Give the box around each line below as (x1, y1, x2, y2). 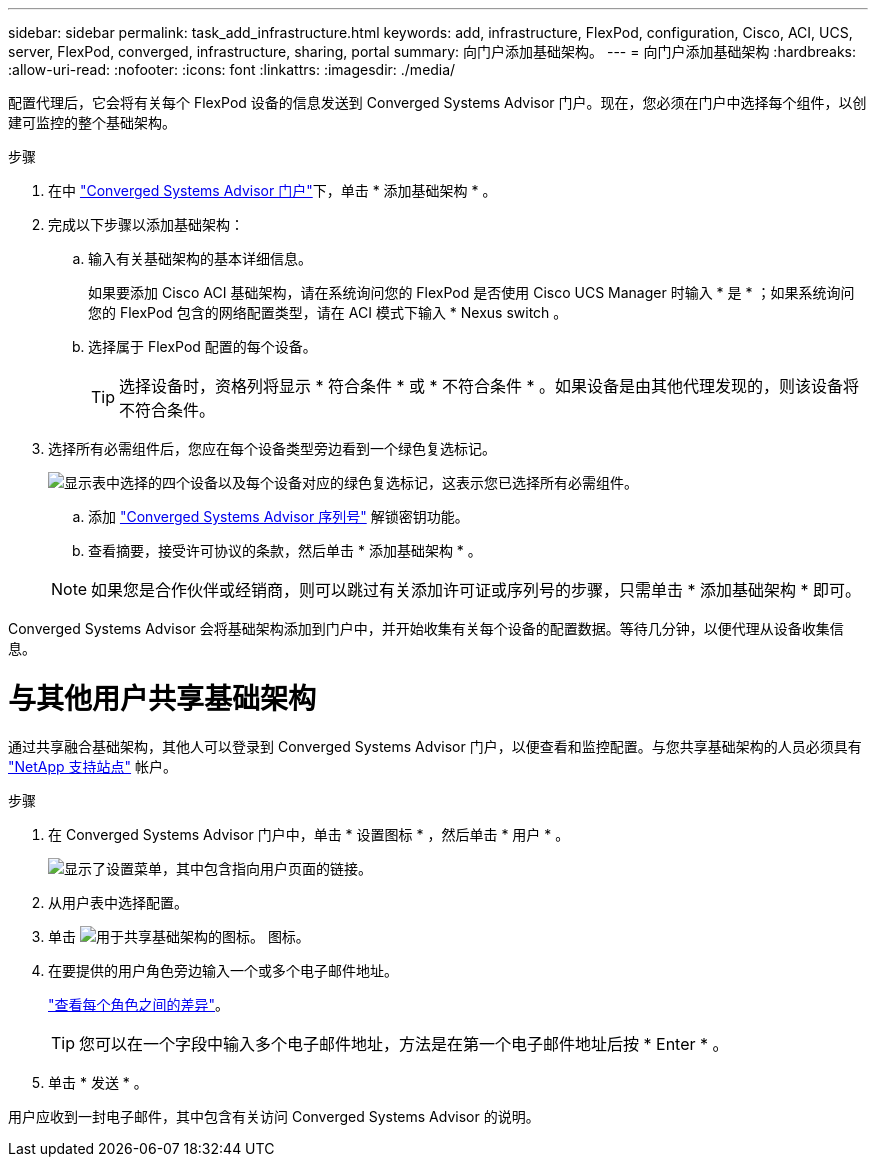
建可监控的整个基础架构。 (8, 114, 176, 131)
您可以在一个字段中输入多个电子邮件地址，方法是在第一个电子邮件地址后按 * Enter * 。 (79, 1033, 729, 1054)
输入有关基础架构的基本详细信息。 (88, 250, 312, 267)
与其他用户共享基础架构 (8, 681, 317, 716)
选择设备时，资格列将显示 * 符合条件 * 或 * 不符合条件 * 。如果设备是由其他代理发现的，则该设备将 (119, 376, 860, 396)
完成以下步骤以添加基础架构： (48, 216, 244, 233)
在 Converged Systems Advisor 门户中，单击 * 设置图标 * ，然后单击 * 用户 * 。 (48, 825, 570, 843)
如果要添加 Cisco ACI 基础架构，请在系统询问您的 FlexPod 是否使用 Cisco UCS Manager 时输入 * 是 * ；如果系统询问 (88, 284, 855, 301)
